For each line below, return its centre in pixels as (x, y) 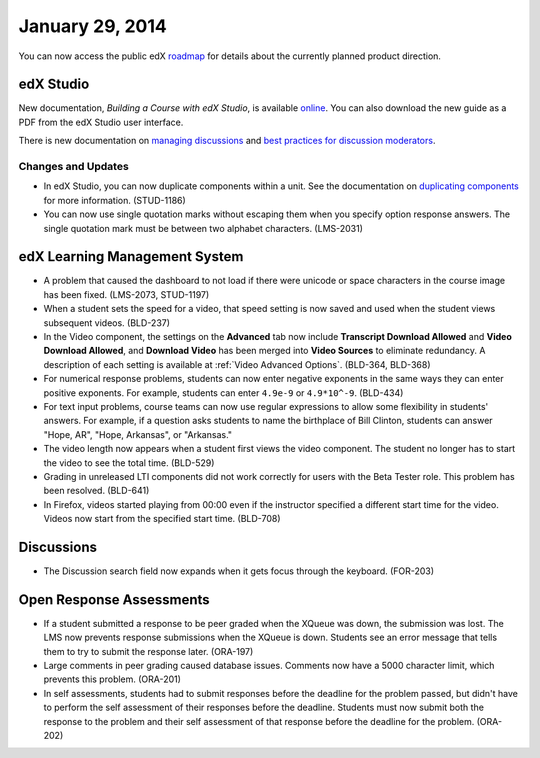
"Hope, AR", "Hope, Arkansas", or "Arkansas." (138, 434)
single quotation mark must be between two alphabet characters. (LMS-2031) (203, 228)
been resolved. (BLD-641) (96, 491)
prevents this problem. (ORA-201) (112, 679)
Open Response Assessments (114, 599)
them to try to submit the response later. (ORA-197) (148, 651)
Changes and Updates (73, 166)
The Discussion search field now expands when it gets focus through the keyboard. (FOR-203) (239, 571)
